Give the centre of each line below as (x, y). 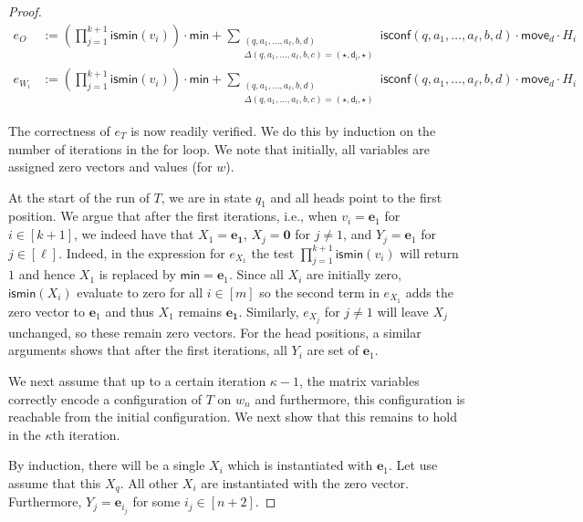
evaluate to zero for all (140, 292)
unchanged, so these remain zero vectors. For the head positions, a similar (215, 332)
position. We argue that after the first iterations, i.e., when (173, 216)
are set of (333, 350)
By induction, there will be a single (107, 465)
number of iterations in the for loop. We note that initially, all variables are (219, 148)
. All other (149, 483)
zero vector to (47, 311)
